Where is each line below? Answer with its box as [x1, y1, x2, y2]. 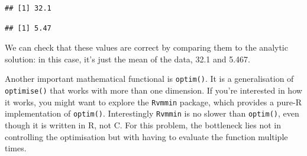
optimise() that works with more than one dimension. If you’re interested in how [5, 84, 302, 97]
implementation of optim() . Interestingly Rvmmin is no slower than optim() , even [5, 107, 299, 120]
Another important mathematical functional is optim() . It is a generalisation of [5, 72, 294, 85]
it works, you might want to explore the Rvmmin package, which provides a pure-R [5, 95, 302, 108]
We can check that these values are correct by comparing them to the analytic [5, 41, 288, 54]
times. [5, 142, 27, 154]
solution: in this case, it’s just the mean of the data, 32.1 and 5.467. [5, 52, 250, 65]
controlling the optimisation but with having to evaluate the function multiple [5, 130, 288, 142]
